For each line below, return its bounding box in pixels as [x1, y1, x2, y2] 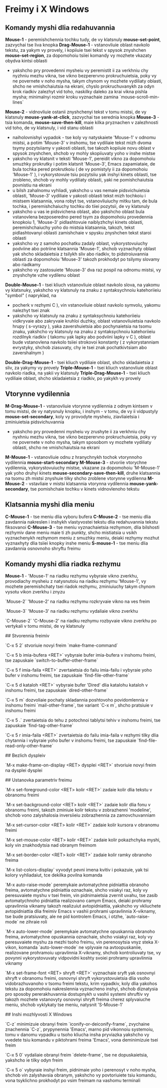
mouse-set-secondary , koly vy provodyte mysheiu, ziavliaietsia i [5, 413, 140, 419]
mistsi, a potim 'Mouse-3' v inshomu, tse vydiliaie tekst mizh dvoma [12, 140, 152, 146]
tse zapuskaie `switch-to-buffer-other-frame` [5, 657, 98, 664]
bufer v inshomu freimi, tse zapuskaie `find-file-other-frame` [5, 672, 130, 679]
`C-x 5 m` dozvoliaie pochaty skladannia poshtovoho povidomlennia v [5, 697, 149, 703]
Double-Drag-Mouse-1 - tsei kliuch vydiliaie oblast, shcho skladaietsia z [5, 360, 154, 365]
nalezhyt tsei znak [12, 308, 50, 313]
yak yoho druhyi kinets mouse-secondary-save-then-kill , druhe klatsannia [5, 470, 161, 476]
